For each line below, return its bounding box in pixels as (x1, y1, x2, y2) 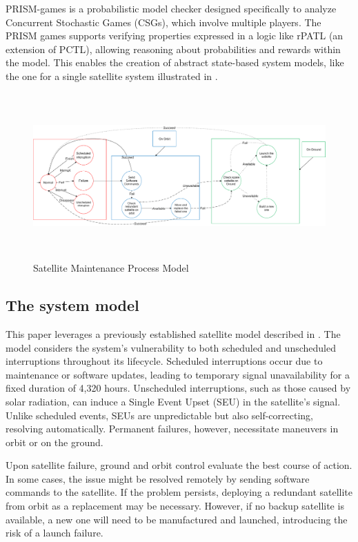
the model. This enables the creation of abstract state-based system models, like (6, 55, 344, 70)
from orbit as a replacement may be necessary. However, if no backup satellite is (6, 499, 344, 513)
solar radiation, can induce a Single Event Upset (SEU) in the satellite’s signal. (6, 394, 341, 408)
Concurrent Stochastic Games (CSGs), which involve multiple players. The (6, 14, 321, 29)
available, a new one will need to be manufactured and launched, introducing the (6, 512, 348, 526)
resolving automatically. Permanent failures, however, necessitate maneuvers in (6, 421, 339, 436)
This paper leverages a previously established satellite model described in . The (6, 326, 341, 341)
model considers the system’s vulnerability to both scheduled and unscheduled (6, 340, 336, 354)
